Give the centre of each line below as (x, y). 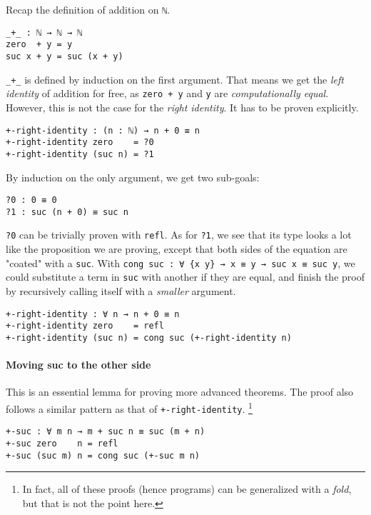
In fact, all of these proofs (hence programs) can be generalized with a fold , (187, 489)
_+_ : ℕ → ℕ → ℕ (44, 32)
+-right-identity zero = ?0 (80, 142)
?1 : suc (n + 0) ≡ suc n (67, 212)
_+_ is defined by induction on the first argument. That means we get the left (175, 79)
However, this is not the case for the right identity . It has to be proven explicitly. (182, 107)
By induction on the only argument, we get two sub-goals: (133, 177)
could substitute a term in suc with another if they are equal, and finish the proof (185, 277)
